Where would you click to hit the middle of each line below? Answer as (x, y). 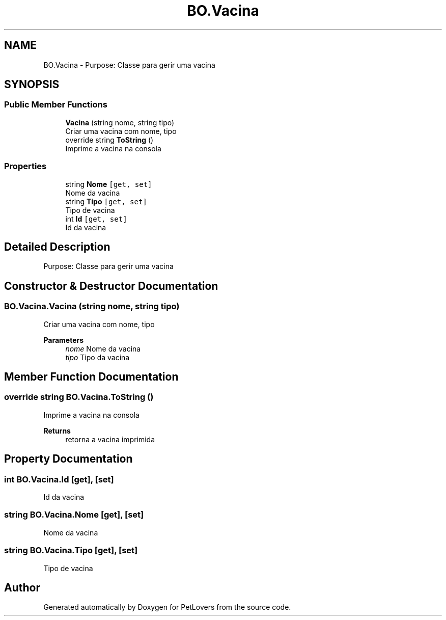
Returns (57, 430)
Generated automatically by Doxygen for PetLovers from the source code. (167, 607)
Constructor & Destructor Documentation (111, 286)
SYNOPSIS (32, 85)
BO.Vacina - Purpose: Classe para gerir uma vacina (129, 65)
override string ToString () (109, 140)
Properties (25, 166)
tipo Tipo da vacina (97, 357)
